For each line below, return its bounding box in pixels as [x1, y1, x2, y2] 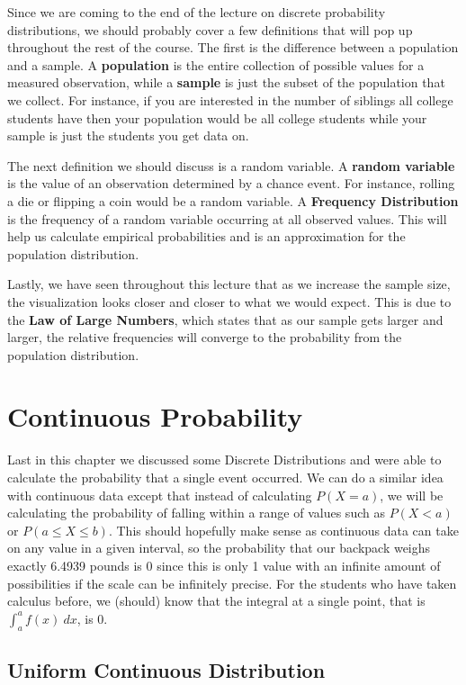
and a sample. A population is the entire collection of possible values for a [7, 55, 425, 74]
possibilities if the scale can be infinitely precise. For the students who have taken [7, 573, 457, 592]
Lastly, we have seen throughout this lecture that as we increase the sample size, [7, 275, 451, 293]
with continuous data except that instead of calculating [7, 485, 312, 504]
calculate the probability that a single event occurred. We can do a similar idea [7, 468, 444, 486]
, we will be [380, 485, 444, 504]
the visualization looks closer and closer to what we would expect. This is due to [7, 292, 452, 311]
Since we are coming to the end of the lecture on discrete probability [7, 3, 386, 21]
